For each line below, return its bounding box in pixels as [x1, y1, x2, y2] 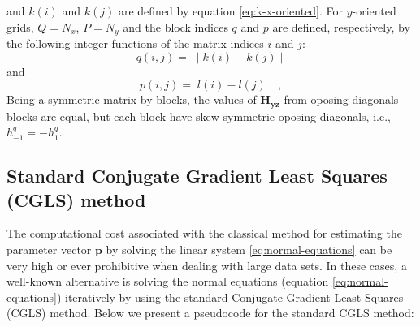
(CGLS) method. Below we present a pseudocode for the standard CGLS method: [6, 304, 414, 321]
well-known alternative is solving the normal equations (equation [6, 273, 329, 290]
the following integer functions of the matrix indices [6, 35, 264, 52]
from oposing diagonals [284, 91, 399, 108]
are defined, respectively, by [272, 18, 410, 35]
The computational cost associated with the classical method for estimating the [6, 225, 402, 242]
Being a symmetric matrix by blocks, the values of [6, 91, 257, 108]
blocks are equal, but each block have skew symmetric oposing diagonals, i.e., [6, 107, 391, 124]
